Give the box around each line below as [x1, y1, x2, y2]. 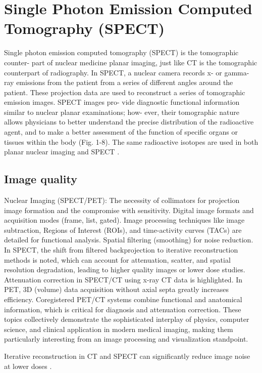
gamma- [224, 67, 249, 77]
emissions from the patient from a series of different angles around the [16, 77, 233, 88]
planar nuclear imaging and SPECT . [4, 146, 120, 157]
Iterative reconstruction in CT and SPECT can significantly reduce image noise [4, 350, 250, 361]
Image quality [4, 171, 77, 187]
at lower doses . [4, 360, 52, 371]
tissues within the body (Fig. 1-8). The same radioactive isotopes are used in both [4, 136, 258, 147]
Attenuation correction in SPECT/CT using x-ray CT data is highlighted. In [4, 274, 243, 284]
